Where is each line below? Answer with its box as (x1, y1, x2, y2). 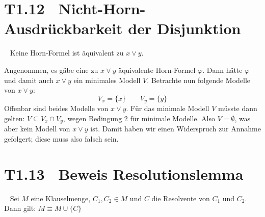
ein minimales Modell (73, 74, 141, 85)
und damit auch (4, 74, 54, 85)
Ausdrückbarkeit (4, 18, 123, 39)
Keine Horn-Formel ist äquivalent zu (10, 47, 124, 58)
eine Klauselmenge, (31, 193, 91, 203)
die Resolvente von (151, 193, 210, 203)
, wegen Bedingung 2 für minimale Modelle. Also (63, 113, 216, 123)
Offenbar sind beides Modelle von (4, 103, 109, 114)
